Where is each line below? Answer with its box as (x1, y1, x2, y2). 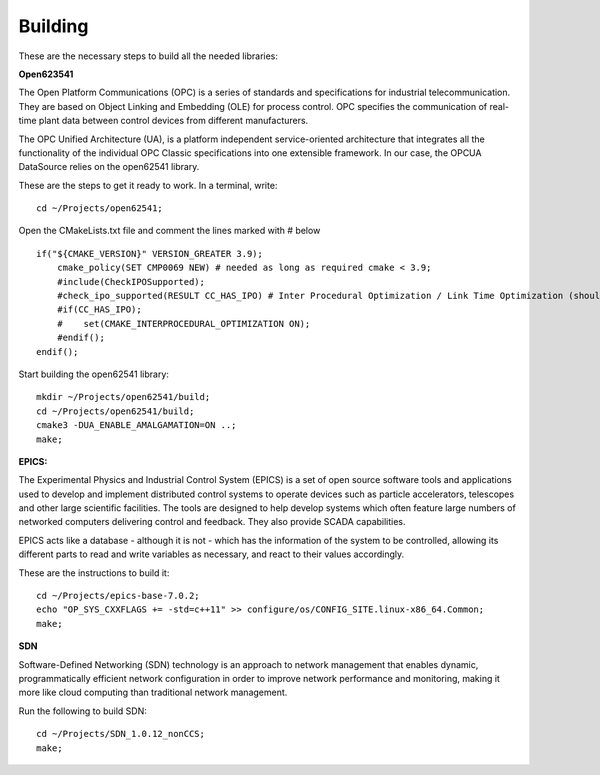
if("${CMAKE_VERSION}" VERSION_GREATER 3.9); (36, 248, 264, 259)
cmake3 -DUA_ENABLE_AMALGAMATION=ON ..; (36, 420, 237, 431)
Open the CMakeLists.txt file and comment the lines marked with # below (18, 225, 321, 237)
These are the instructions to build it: (18, 566, 170, 579)
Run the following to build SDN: (18, 705, 147, 717)
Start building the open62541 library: (18, 368, 170, 380)
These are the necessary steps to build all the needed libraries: (18, 50, 279, 62)
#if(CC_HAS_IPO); (56, 304, 142, 315)
